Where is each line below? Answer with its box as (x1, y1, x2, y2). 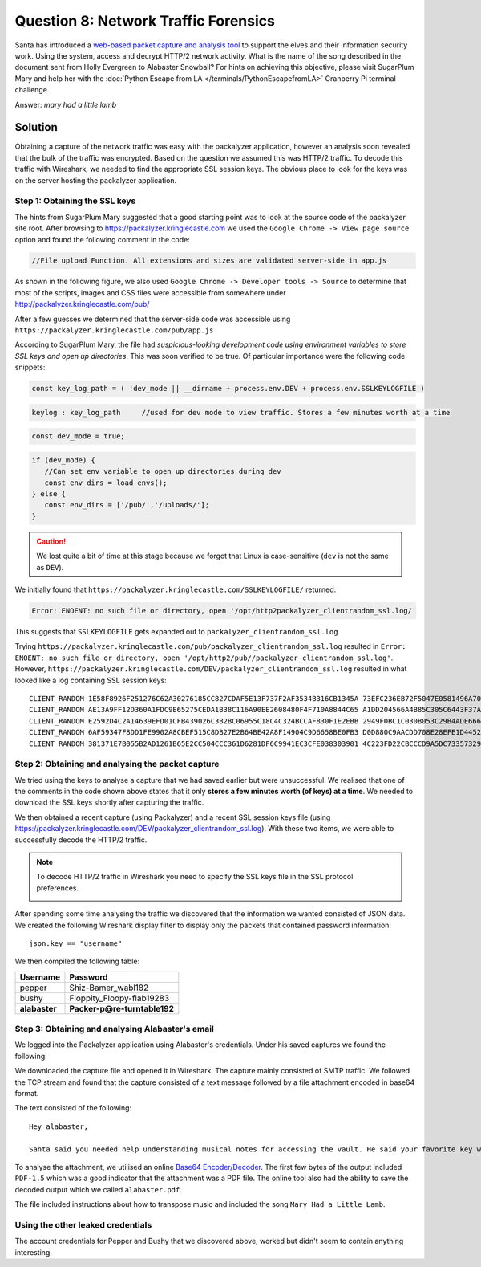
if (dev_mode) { (31, 455, 96, 465)
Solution (14, 120, 58, 134)
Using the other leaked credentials (14, 1219, 152, 1230)
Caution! (36, 536, 67, 546)
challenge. (14, 85, 50, 95)
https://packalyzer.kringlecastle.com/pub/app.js (14, 326, 214, 335)
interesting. (14, 1247, 52, 1257)
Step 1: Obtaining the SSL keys (14, 195, 136, 206)
